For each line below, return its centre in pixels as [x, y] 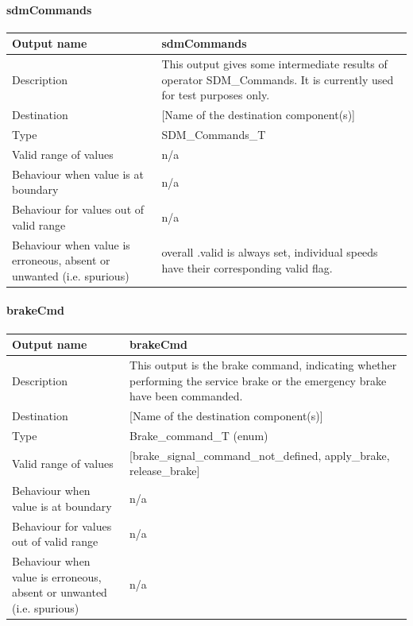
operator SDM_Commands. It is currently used [278, 79]
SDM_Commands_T [214, 135]
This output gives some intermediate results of [274, 64]
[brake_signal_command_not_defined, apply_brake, [260, 455]
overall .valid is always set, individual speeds [270, 252]
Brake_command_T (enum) [199, 435]
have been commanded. [186, 396]
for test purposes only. [216, 95]
